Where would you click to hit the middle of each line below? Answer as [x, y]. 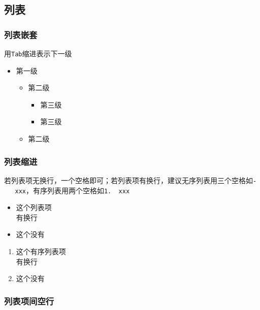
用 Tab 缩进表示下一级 [38, 53]
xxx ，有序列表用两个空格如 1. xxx [72, 190]
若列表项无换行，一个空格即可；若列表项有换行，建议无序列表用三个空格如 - [131, 180]
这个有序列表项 [41, 251]
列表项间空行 [29, 301]
